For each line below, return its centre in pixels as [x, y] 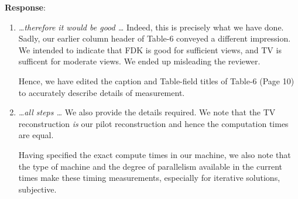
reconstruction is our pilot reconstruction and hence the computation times [153, 123]
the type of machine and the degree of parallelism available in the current [150, 166]
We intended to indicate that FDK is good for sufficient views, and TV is [150, 49]
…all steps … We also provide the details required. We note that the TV [147, 112]
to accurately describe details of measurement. [102, 92]
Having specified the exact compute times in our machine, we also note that [155, 154]
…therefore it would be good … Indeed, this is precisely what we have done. [151, 27]
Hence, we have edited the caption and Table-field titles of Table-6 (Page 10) [156, 80]
